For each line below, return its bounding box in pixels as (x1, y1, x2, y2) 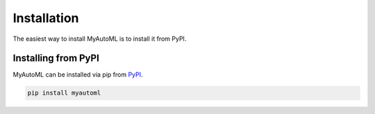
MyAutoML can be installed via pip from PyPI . (12, 70, 143, 79)
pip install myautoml (27, 89, 101, 97)
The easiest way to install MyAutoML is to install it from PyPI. (12, 35, 187, 43)
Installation (12, 10, 79, 26)
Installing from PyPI (12, 53, 100, 64)
